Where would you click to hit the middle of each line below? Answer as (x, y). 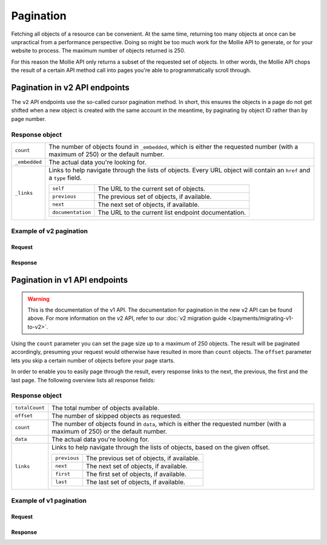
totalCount (30, 408)
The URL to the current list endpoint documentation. (172, 212)
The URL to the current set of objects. (152, 189)
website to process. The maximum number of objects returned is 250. (98, 51)
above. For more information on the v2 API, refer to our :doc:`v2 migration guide (127, 318)
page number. (29, 119)
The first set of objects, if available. (136, 474)
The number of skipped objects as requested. (117, 416)
